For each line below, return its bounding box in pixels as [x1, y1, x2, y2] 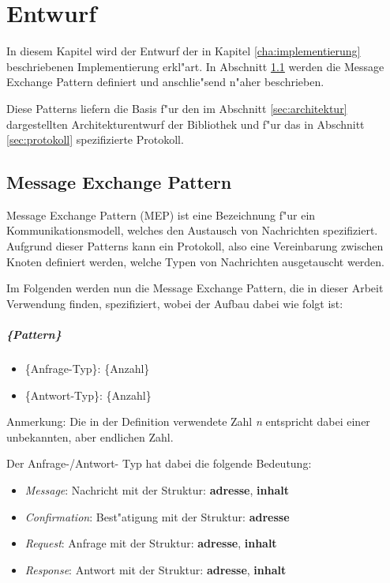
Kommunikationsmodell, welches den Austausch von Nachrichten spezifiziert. [6, 222, 378, 239]
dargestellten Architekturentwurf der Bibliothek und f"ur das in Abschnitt [6, 115, 365, 132]
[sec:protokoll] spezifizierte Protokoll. [6, 131, 184, 148]
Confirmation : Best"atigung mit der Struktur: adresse [24, 508, 290, 525]
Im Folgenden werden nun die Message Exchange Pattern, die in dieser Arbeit [6, 280, 384, 296]
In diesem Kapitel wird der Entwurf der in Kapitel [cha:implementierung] [6, 43, 361, 59]
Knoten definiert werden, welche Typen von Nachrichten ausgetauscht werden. [6, 253, 385, 269]
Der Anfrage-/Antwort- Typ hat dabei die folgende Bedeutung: [6, 455, 312, 472]
